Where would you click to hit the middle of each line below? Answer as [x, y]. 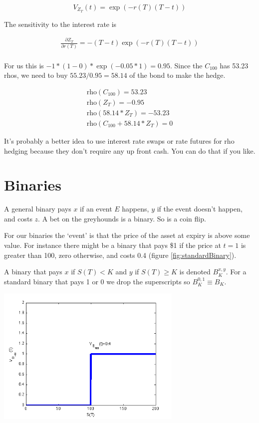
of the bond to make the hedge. [177, 75]
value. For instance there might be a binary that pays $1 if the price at [113, 245]
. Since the [186, 65]
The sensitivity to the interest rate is [60, 24]
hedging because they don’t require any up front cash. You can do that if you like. [130, 150]
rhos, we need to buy [36, 75]
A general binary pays [38, 209]
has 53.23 [234, 65]
